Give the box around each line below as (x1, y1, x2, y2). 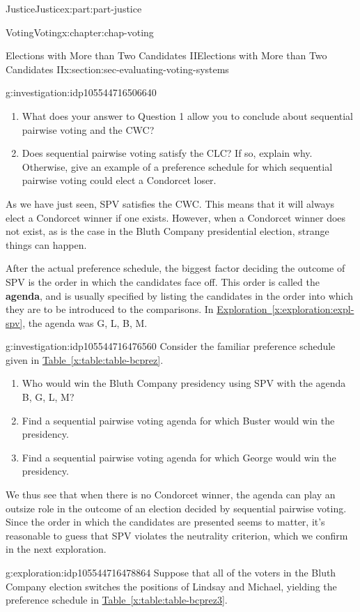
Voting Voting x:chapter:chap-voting (6, 24, 154, 39)
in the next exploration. (6, 542, 107, 556)
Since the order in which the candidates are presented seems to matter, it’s (6, 514, 325, 529)
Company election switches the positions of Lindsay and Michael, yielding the (6, 579, 337, 593)
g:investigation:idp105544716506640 (6, 85, 157, 100)
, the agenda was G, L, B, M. (22, 315, 148, 330)
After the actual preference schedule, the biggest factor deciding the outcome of (6, 261, 345, 275)
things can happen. (6, 237, 87, 252)
